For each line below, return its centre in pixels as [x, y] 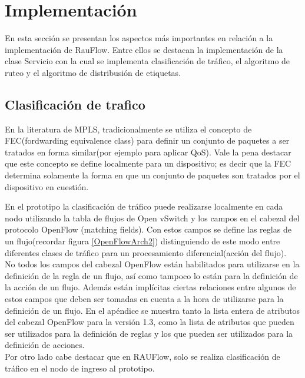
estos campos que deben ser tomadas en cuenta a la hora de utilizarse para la [144, 299]
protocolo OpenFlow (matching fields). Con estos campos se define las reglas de [148, 229]
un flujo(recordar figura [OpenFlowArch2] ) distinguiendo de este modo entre [142, 241]
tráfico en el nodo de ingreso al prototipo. [80, 368]
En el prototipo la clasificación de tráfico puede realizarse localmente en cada [144, 206]
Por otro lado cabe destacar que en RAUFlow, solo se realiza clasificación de [142, 356]
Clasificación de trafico [75, 104]
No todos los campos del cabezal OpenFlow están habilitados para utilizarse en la [152, 264]
